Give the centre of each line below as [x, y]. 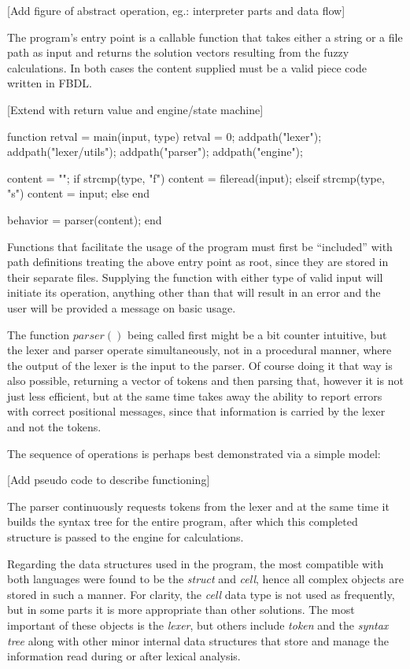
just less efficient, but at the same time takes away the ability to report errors [195, 395]
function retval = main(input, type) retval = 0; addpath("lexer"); [164, 136]
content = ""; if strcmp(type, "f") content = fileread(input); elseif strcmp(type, [196, 177]
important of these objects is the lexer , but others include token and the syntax [198, 625]
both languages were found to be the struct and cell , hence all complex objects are [205, 579]
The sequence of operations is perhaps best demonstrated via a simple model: [194, 453]
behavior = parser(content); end [85, 219]
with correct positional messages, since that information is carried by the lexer [196, 411]
